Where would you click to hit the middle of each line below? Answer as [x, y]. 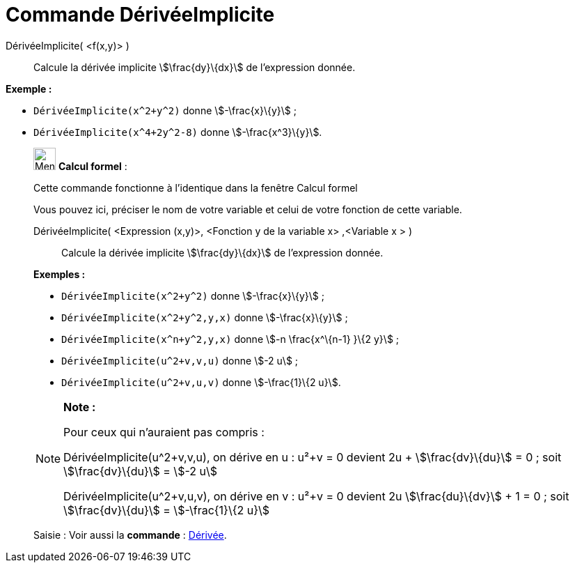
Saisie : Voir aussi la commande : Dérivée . [130, 535]
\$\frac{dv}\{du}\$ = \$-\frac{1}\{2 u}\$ [167, 510]
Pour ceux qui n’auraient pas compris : [164, 432]
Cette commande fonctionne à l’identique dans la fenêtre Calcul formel [196, 187]
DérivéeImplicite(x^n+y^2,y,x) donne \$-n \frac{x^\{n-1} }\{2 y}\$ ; [230, 339]
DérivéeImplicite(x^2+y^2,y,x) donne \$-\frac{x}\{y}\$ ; [205, 317]
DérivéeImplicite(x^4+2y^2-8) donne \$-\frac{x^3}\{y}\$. [178, 132]
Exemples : [60, 274]
